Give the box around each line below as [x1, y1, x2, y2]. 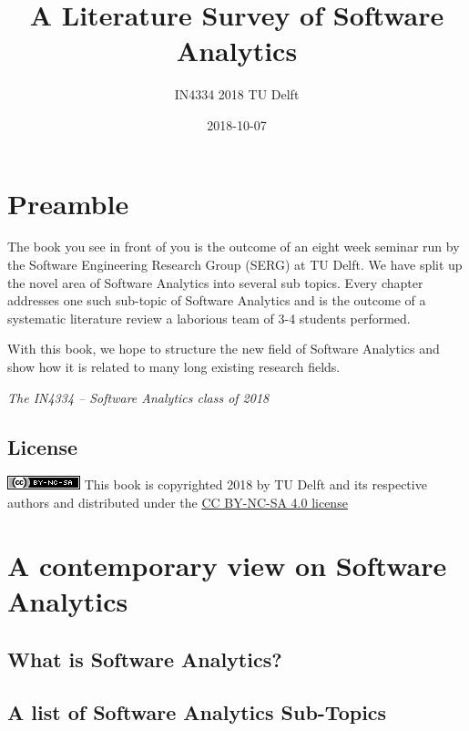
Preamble [7, 184, 129, 221]
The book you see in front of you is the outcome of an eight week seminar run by [7, 237, 460, 256]
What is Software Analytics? [7, 644, 282, 673]
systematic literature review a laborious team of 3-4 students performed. [7, 308, 411, 327]
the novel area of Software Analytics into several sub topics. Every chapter [7, 273, 423, 292]
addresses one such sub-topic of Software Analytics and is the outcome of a [7, 291, 426, 310]
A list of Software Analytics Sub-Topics [7, 698, 387, 726]
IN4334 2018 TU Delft [174, 85, 300, 104]
